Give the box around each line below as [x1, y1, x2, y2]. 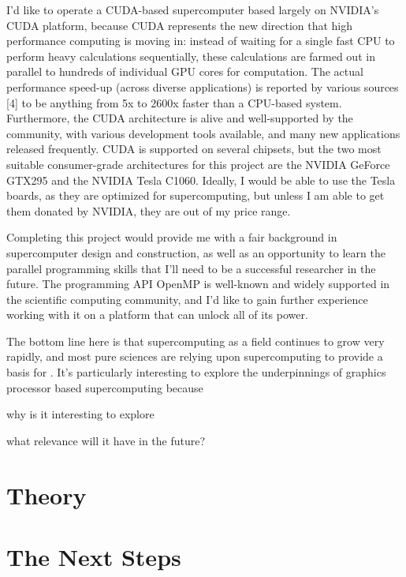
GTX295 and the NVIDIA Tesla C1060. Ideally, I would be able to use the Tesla [6, 171, 396, 188]
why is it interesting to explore [6, 406, 155, 422]
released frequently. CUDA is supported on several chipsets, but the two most [6, 141, 382, 157]
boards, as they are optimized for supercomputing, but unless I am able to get [6, 187, 385, 204]
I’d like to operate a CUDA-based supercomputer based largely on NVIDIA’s [6, 2, 379, 17]
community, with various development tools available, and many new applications [6, 125, 400, 141]
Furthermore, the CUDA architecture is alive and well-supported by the [6, 110, 353, 126]
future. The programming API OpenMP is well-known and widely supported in [6, 275, 390, 292]
